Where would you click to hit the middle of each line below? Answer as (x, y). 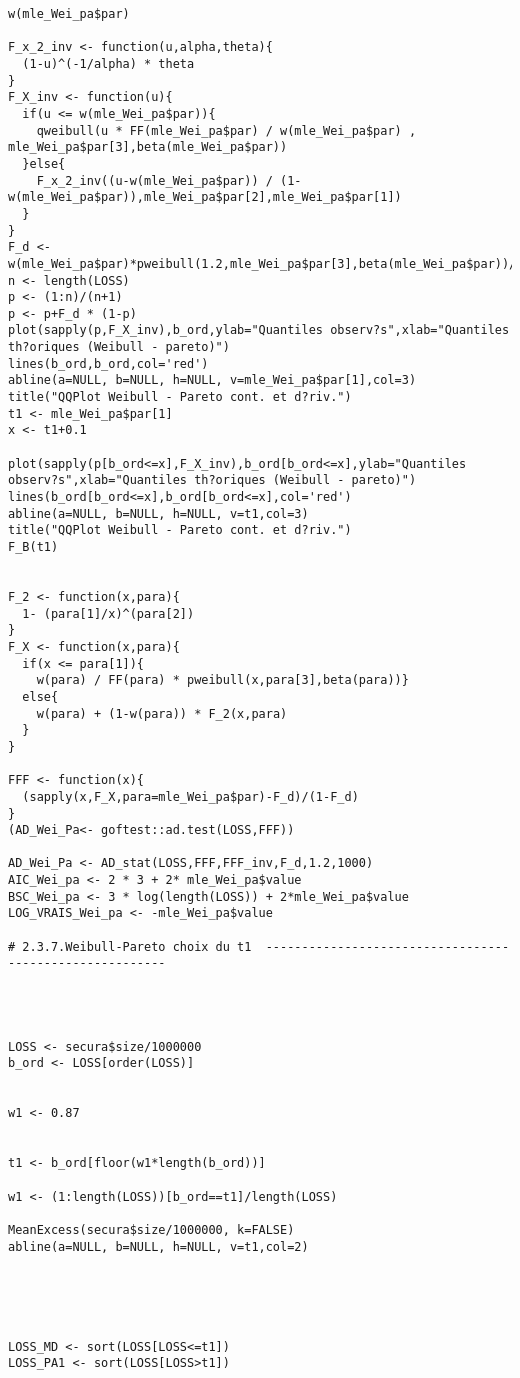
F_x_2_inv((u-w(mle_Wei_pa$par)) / (154, 180)
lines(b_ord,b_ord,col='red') (108, 363)
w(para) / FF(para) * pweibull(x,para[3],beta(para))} (222, 680)
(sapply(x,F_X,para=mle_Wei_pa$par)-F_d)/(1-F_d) (190, 796)
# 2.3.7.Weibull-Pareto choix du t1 (130, 946)
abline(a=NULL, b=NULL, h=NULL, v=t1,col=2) (158, 1246)
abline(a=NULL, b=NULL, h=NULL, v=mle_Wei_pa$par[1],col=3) (212, 380)
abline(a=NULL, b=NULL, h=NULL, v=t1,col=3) (158, 513)
